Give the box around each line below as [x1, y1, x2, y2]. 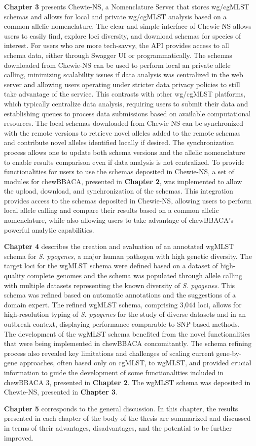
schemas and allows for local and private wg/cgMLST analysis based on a [4, 11, 227, 21]
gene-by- [216, 347, 242, 358]
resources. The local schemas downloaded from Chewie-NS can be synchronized [4, 118, 244, 128]
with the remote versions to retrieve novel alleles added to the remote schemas [4, 127, 241, 138]
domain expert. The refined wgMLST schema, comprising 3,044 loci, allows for [4, 299, 242, 309]
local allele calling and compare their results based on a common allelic [4, 205, 219, 215]
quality [4, 270, 25, 281]
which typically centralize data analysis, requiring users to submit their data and [4, 98, 248, 108]
